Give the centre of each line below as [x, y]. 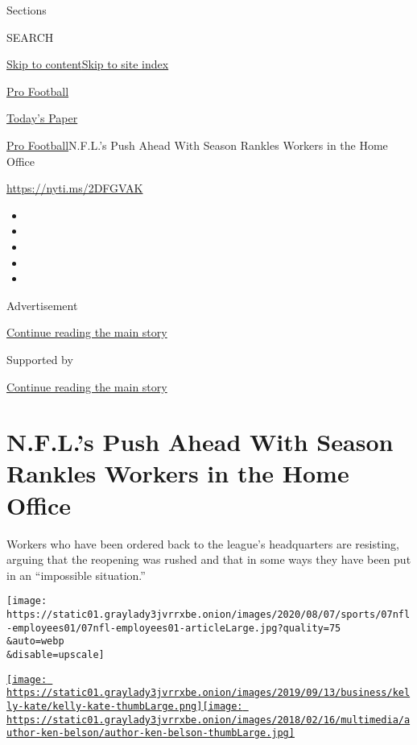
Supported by [40, 359]
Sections [27, 10]
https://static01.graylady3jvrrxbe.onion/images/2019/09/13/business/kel [208, 693]
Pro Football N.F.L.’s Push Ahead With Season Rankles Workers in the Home [197, 145]
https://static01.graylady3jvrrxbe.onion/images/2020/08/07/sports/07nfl [208, 615]
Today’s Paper [42, 118]
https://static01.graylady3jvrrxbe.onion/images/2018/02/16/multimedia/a [208, 720]
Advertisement [42, 305]
